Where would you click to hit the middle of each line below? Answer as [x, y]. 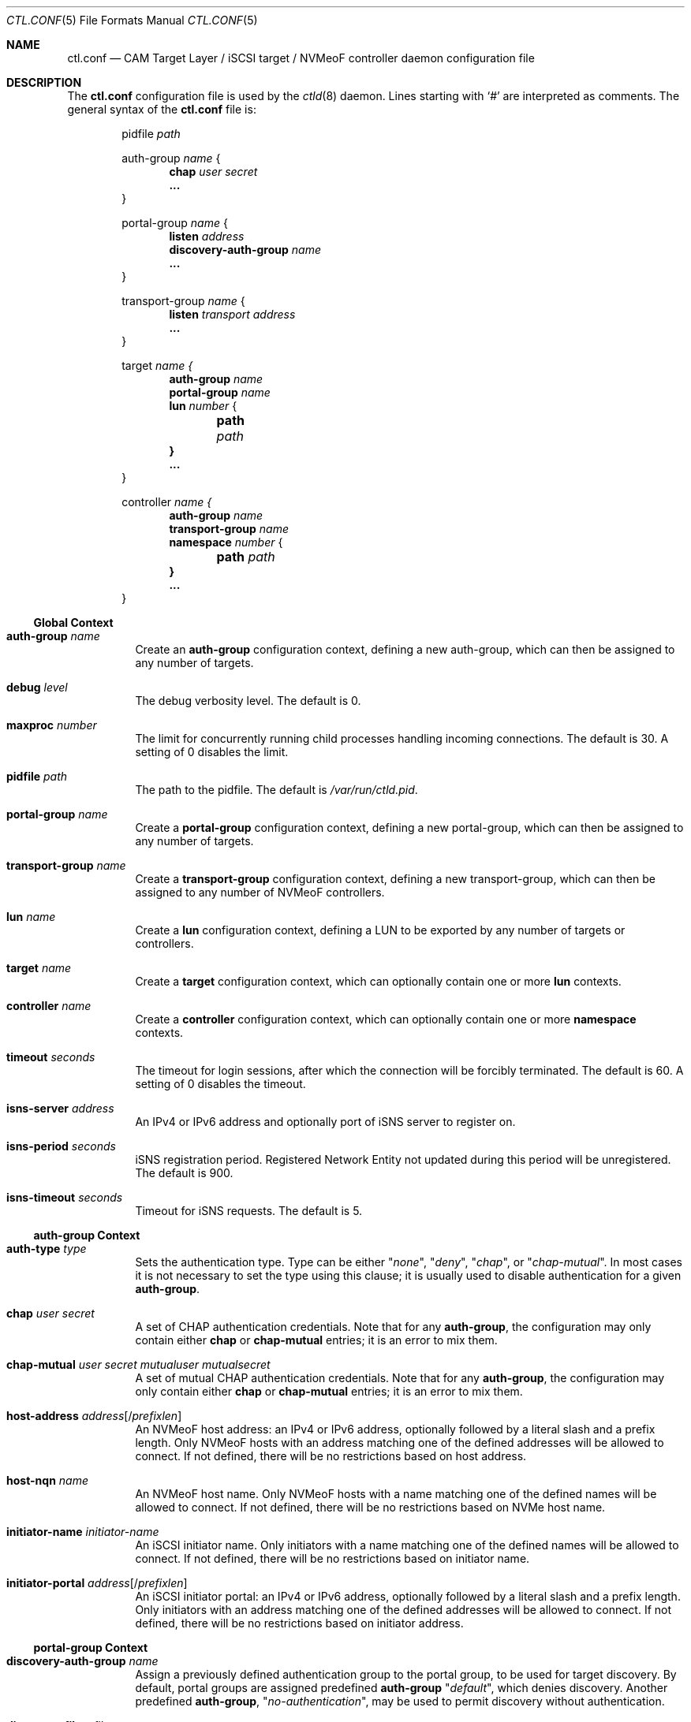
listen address [207, 236]
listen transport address [232, 314]
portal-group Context [91, 1647]
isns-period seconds [61, 1146]
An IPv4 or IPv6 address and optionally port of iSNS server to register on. [325, 1122]
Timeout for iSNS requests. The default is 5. [249, 1211]
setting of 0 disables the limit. [212, 752]
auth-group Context [87, 1235]
